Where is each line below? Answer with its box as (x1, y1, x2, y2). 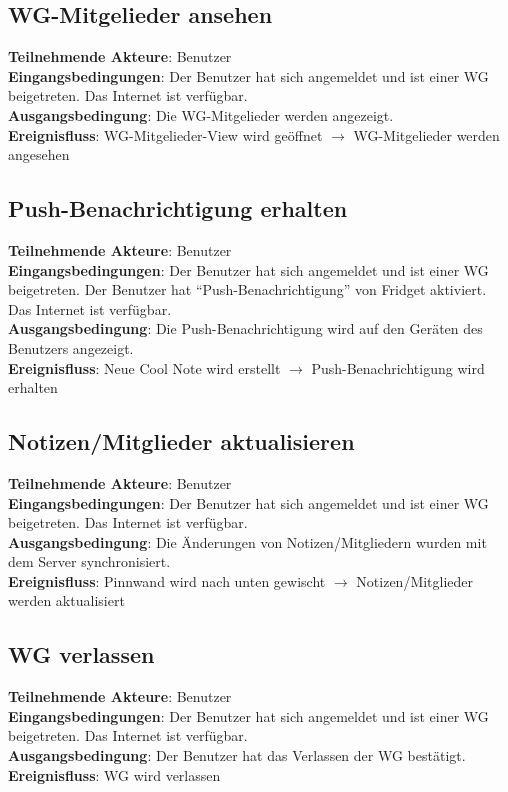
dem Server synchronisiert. (8, 551, 171, 572)
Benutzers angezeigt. (8, 337, 134, 358)
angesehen (8, 144, 70, 165)
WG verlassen (8, 639, 155, 670)
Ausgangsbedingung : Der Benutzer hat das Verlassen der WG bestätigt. (8, 745, 466, 766)
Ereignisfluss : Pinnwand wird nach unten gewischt (8, 570, 326, 591)
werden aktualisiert (8, 590, 125, 611)
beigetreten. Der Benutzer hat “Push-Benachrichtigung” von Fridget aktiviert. (8, 279, 487, 300)
